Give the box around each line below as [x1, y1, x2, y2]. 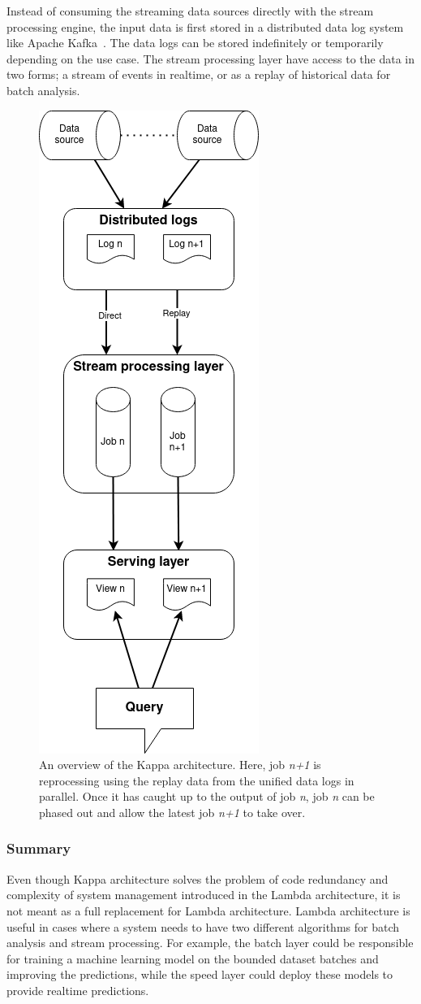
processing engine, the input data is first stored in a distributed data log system [6, 18, 404, 35]
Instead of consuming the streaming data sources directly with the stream [6, 2, 374, 19]
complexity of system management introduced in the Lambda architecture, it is [6, 886, 401, 903]
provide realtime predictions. [6, 981, 149, 998]
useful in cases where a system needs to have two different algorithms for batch [6, 918, 400, 935]
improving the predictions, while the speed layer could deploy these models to [6, 966, 393, 983]
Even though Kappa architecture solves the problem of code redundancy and [6, 870, 389, 887]
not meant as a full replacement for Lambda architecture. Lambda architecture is [6, 902, 410, 919]
